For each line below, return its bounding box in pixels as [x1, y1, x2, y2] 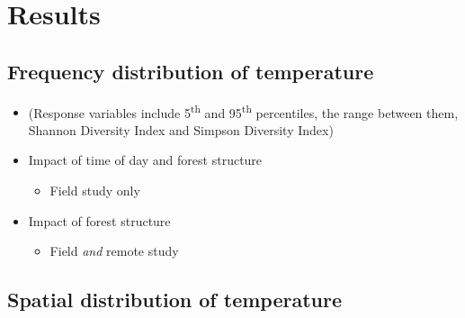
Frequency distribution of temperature [7, 57, 374, 85]
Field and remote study [49, 241, 179, 260]
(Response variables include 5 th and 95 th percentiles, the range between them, [28, 100, 459, 122]
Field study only [49, 181, 140, 200]
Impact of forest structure [28, 211, 171, 230]
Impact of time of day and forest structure [28, 150, 263, 169]
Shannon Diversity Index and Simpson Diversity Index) [28, 120, 334, 139]
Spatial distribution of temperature [7, 286, 343, 313]
